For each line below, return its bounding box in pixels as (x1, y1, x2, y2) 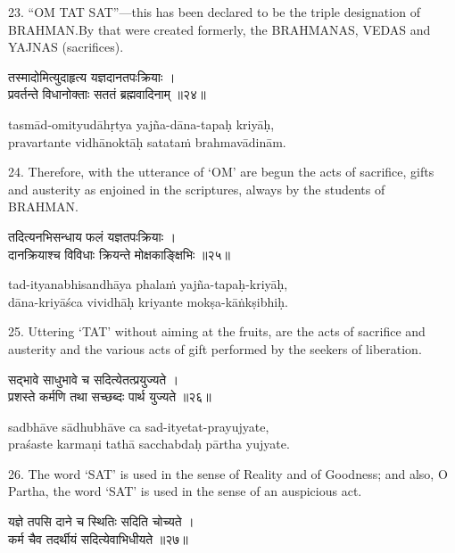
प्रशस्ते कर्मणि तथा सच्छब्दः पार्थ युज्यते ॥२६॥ (8, 387, 211, 406)
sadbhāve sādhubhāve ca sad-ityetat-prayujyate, (8, 417, 269, 435)
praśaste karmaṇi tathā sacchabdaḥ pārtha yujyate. (8, 434, 290, 453)
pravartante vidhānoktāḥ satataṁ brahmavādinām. (8, 132, 286, 151)
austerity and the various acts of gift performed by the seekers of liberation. (8, 339, 422, 358)
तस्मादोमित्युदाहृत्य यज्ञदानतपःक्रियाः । (8, 67, 176, 86)
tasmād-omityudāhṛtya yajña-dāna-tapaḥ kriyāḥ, (8, 114, 275, 133)
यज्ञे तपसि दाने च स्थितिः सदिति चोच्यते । (8, 512, 194, 531)
